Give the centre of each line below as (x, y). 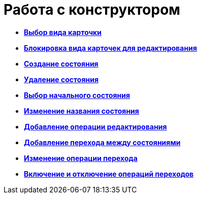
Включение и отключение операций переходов (109, 174)
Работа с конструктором (92, 10)
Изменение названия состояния (81, 111)
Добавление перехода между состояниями (102, 142)
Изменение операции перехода (81, 158)
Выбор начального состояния (77, 95)
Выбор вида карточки (63, 32)
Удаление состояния (61, 79)
